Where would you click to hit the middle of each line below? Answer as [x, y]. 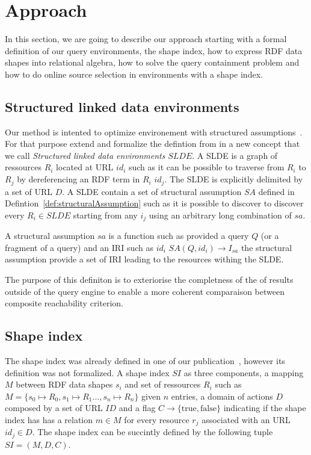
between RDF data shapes [64, 384]
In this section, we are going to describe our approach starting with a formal [146, 39]
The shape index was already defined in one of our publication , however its [145, 360]
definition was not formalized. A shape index [87, 372]
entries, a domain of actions [222, 396]
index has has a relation [49, 419]
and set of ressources [163, 384]
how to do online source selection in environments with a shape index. [134, 74]
